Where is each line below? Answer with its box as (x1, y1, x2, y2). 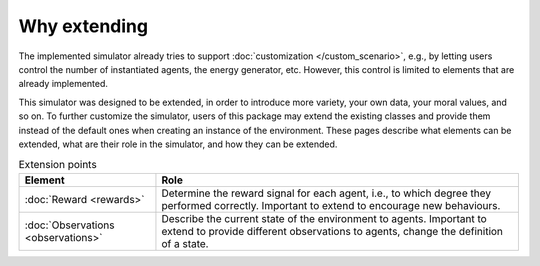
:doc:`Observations (24, 218, 115, 232)
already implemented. (18, 78, 109, 90)
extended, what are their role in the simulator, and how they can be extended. (18, 138, 338, 150)
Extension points (18, 158, 97, 172)
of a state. (161, 236, 209, 250)
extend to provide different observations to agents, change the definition (161, 224, 504, 238)
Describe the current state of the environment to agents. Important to (161, 211, 487, 225)
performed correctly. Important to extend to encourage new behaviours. (161, 198, 501, 212)
